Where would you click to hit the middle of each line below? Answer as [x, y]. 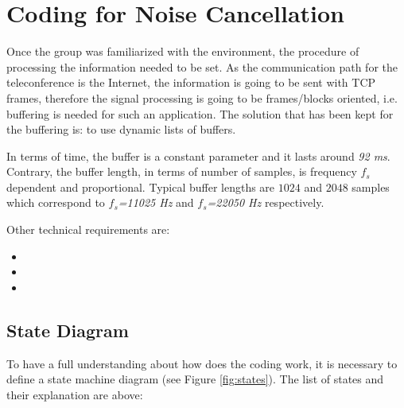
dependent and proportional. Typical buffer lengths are [141, 187]
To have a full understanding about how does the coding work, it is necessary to [202, 363]
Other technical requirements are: [88, 229]
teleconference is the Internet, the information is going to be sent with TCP [191, 82]
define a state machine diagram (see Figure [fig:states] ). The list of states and [195, 379]
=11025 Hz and [156, 202]
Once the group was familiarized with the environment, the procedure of [183, 51]
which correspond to [56, 202]
